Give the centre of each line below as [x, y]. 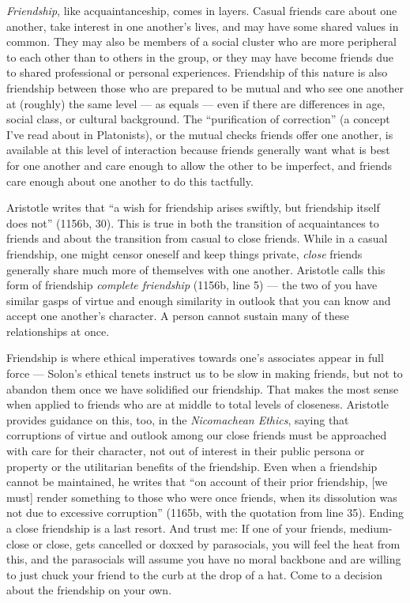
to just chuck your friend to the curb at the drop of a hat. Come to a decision [194, 574]
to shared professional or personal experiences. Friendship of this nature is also [197, 72]
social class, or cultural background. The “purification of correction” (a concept [198, 119]
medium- [371, 528]
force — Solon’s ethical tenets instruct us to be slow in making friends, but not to [205, 373]
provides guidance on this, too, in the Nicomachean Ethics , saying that [178, 419]
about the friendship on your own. [89, 590]
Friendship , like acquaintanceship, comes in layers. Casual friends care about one [202, 10]
